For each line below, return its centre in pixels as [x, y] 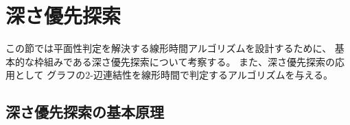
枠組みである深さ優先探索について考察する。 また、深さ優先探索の [185, 61]
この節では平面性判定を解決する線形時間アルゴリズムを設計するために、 [169, 48]
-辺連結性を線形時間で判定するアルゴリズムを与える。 [212, 75]
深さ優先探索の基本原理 [85, 112]
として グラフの [50, 75]
